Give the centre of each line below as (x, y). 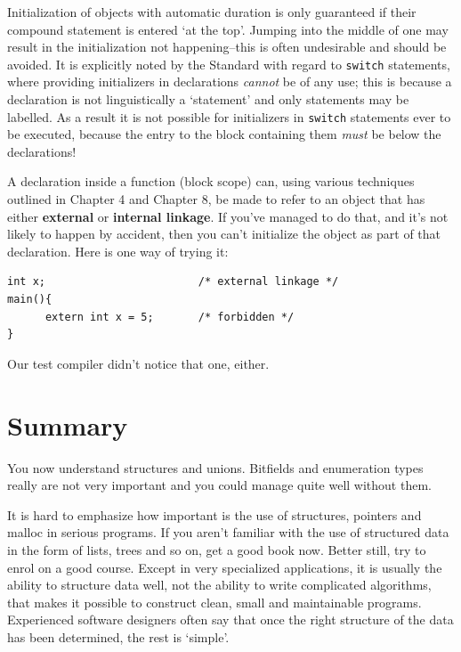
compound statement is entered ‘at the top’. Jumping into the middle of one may (228, 29)
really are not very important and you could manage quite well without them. (219, 485)
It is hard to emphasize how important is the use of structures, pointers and (214, 514)
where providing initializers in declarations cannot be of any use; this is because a (230, 81)
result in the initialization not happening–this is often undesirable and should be (227, 47)
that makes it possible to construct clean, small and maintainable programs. (214, 602)
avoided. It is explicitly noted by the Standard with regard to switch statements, (229, 64)
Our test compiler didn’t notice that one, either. (138, 363)
